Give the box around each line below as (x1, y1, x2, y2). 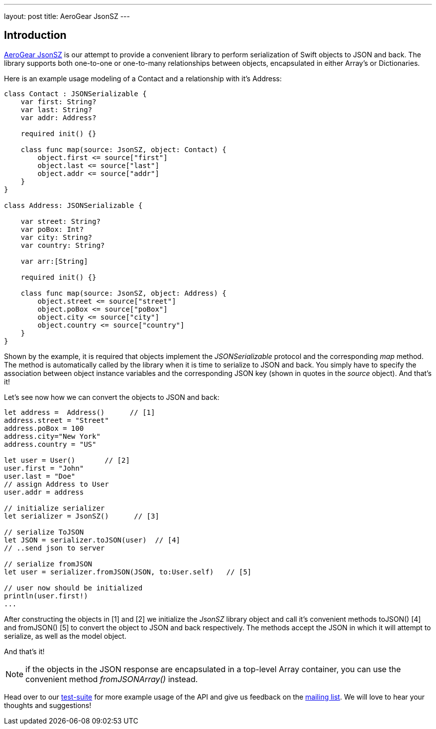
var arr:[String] (20, 257, 88, 265)
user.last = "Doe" (4, 472, 76, 480)
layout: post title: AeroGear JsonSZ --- (4, 12, 130, 20)
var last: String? (20, 105, 93, 114)
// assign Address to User (4, 480, 109, 488)
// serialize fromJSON (4, 559, 93, 568)
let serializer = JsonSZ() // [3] (4, 512, 159, 520)
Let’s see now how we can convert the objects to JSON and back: (4, 392, 219, 401)
